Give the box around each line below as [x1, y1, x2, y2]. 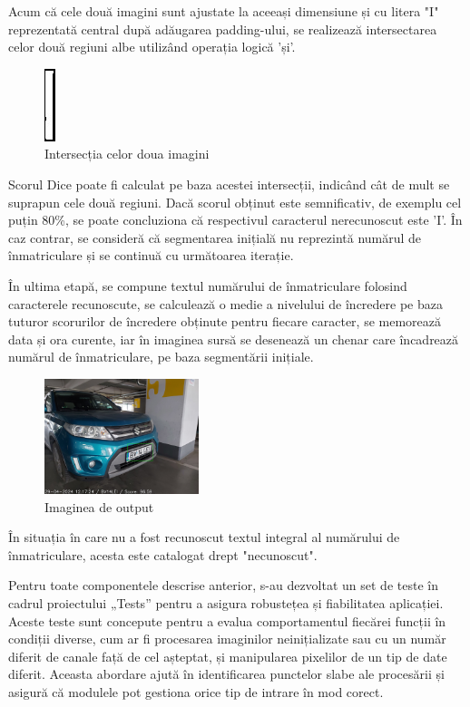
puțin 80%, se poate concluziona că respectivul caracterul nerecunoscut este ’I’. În [8, 210, 463, 229]
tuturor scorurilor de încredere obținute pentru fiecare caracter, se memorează [8, 312, 441, 331]
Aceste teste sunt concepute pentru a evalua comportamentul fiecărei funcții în [8, 611, 446, 630]
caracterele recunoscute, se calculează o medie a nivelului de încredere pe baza [8, 294, 443, 313]
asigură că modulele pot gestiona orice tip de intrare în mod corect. [8, 683, 384, 702]
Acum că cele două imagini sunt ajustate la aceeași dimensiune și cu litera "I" [8, 2, 439, 20]
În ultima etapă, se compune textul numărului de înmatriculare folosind [8, 276, 407, 295]
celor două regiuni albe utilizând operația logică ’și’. [8, 37, 296, 56]
